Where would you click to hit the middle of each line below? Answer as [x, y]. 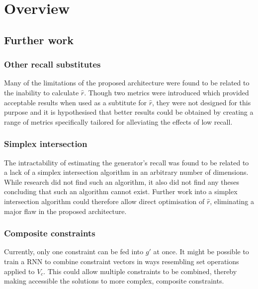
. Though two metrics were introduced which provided [167, 92]
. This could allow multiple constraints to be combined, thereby [140, 271]
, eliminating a [232, 201]
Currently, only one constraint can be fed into [74, 252]
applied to [19, 271]
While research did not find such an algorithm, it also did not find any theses [122, 181]
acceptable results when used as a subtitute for [76, 102]
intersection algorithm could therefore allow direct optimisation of [104, 201]
